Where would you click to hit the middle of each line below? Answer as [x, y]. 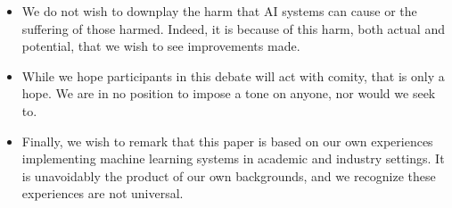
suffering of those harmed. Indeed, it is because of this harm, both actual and [233, 28]
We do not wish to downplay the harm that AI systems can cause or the [219, 11]
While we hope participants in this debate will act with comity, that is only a [233, 75]
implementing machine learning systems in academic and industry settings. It [233, 158]
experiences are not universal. [103, 193]
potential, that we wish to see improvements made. [161, 46]
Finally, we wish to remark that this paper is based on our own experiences [227, 141]
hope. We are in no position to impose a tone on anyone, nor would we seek [229, 93]
